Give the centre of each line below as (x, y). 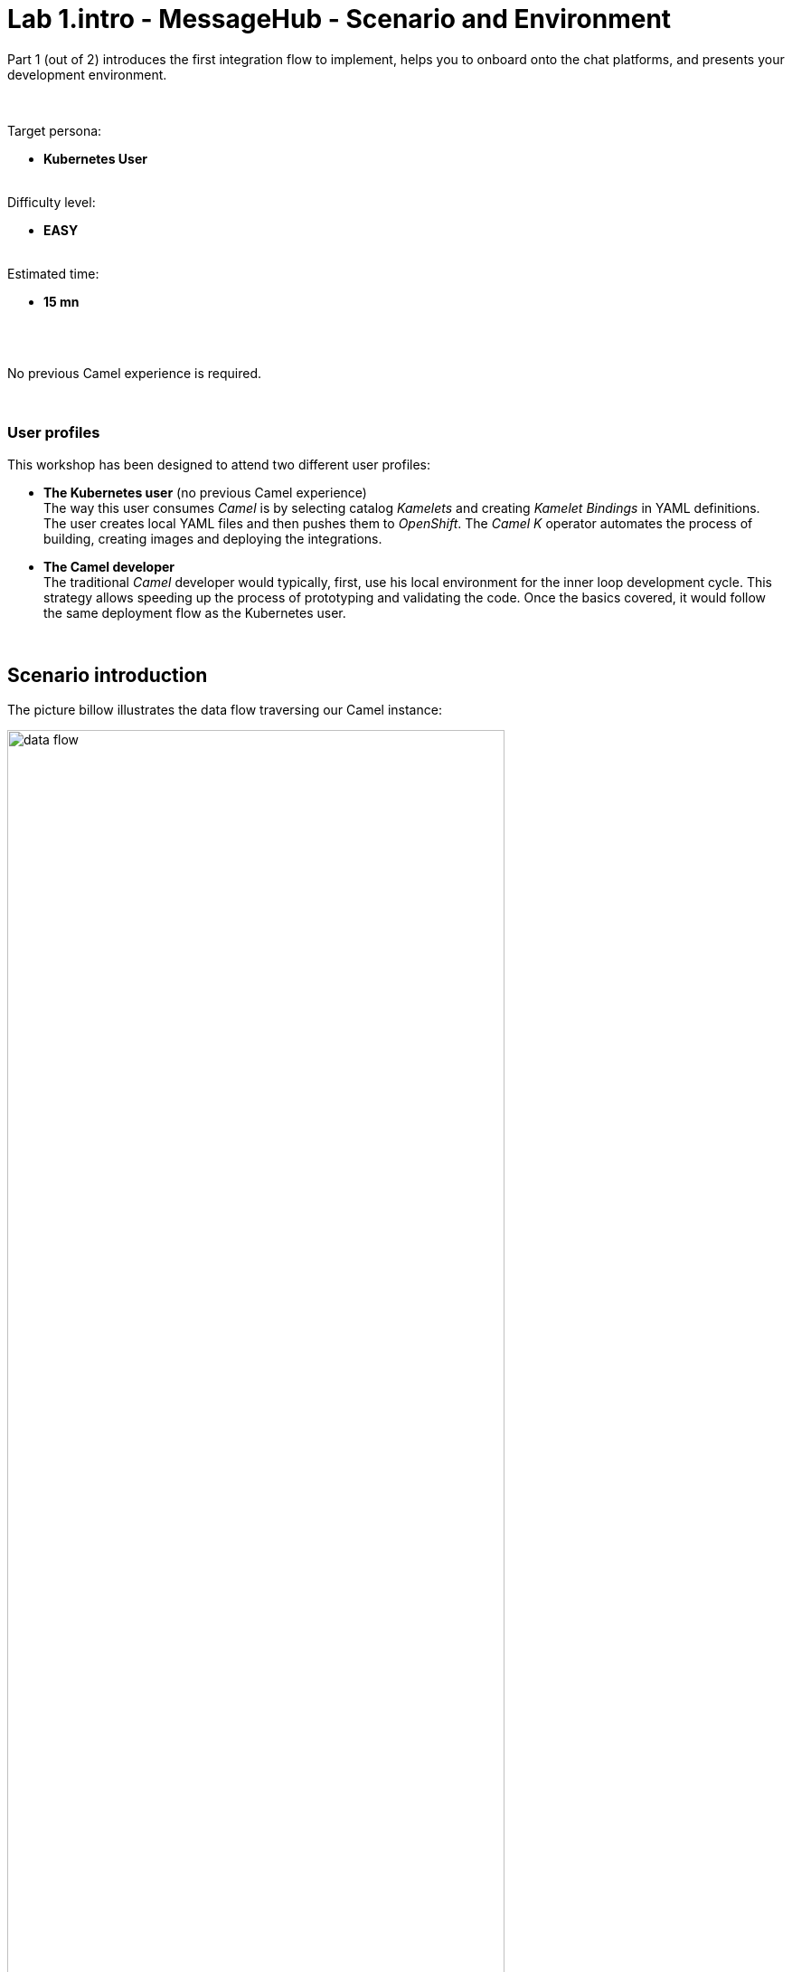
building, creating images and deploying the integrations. (213, 538)
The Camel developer (109, 566)
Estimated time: (53, 273)
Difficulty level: (52, 202)
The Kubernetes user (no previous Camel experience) (205, 492)
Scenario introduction (108, 675)
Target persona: (55, 130)
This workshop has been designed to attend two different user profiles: (219, 464)
